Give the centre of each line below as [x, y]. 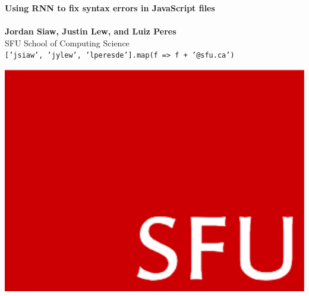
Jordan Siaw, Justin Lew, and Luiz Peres [91, 31]
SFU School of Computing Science [67, 42]
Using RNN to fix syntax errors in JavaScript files [110, 8]
